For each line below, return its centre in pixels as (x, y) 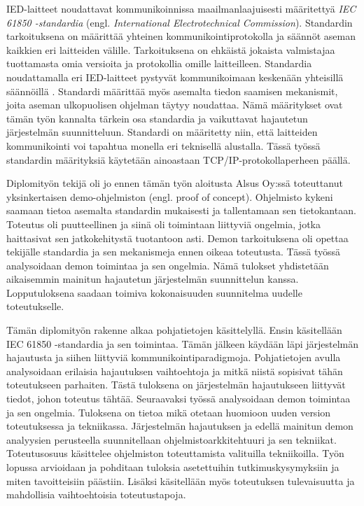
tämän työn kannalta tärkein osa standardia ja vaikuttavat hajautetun (157, 118)
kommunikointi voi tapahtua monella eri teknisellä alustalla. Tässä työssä (163, 145)
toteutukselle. (35, 306)
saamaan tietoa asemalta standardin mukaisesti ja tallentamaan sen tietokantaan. (181, 210)
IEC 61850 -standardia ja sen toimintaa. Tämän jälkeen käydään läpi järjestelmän (183, 343)
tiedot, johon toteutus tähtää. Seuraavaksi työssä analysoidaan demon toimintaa (178, 399)
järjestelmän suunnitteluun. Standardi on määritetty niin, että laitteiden (162, 132)
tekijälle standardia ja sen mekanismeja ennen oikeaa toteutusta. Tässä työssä (174, 252)
